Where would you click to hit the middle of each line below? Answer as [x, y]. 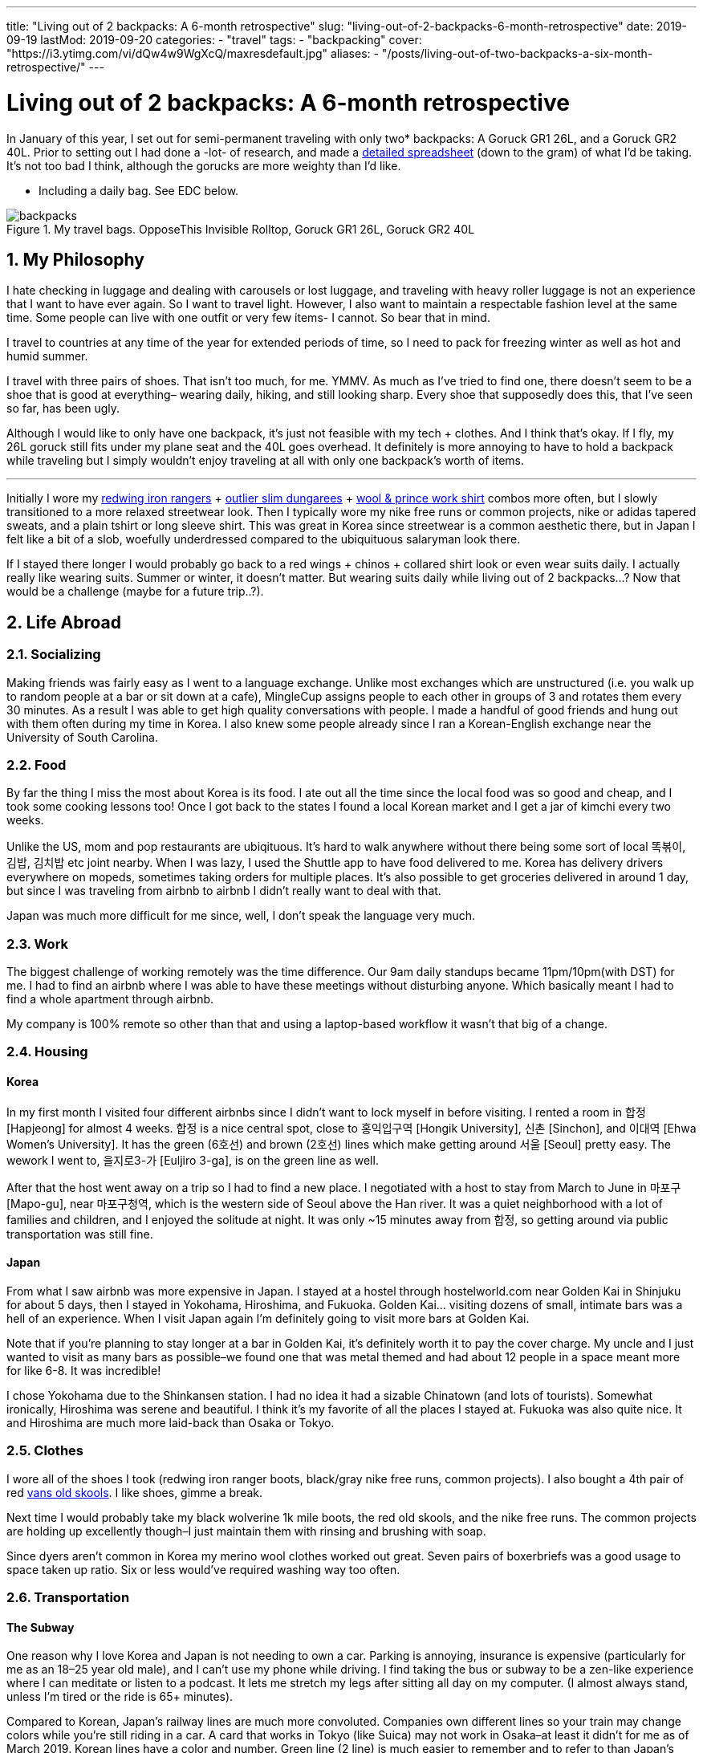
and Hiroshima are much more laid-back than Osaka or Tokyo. [171, 1422]
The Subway [41, 1627]
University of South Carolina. [82, 737]
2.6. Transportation [68, 1597]
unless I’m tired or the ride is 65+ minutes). [120, 1697]
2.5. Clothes [45, 1451]
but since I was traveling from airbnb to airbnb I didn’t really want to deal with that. [224, 891]
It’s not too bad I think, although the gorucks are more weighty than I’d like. [204, 165]
